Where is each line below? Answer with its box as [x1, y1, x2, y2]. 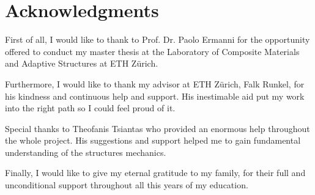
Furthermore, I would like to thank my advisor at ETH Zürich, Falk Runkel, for [5, 77, 305, 90]
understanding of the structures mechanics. [5, 145, 166, 158]
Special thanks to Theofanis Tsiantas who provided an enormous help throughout [5, 122, 310, 134]
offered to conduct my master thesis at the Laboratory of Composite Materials [5, 45, 300, 57]
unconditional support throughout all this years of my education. [5, 178, 248, 191]
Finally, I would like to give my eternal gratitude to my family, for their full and [5, 166, 306, 179]
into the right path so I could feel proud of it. [5, 101, 176, 114]
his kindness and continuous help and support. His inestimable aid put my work [5, 89, 305, 102]
